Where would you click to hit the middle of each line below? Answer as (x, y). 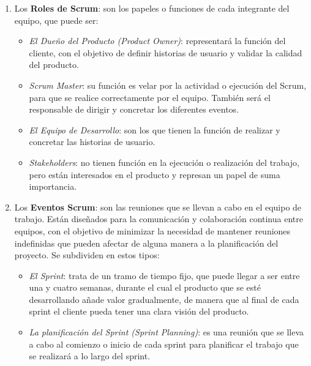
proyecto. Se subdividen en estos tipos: (87, 255)
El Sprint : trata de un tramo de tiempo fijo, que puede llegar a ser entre (164, 275)
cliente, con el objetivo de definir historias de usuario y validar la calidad (166, 52)
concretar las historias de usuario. (92, 142)
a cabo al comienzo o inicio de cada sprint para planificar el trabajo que (164, 344)
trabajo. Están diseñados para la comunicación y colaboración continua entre (159, 219)
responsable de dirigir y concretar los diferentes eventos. (134, 109)
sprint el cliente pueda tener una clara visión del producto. (139, 311)
